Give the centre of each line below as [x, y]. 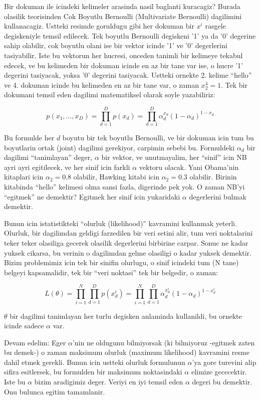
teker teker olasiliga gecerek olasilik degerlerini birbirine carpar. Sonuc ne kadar [126, 243]
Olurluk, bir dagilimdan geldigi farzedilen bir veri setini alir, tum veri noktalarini [128, 233]
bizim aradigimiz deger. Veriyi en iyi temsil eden [109, 382]
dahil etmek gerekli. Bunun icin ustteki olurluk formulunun [95, 362]
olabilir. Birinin [213, 177]
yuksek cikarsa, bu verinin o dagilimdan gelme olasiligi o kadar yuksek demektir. [128, 252]
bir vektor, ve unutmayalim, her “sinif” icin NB [174, 157]
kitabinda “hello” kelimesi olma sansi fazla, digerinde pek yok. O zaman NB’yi [124, 187]
